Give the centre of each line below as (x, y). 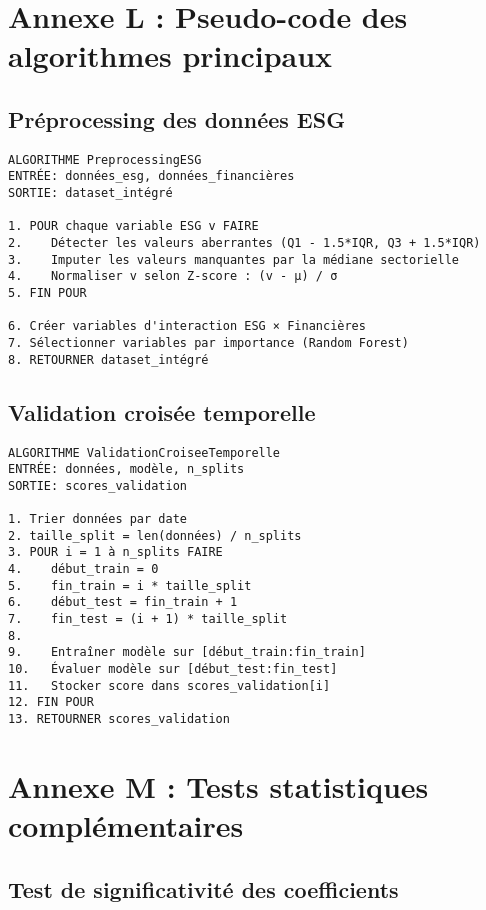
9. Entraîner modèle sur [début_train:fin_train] (187, 652)
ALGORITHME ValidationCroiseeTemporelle (144, 452)
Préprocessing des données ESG (177, 118)
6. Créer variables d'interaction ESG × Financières (187, 326)
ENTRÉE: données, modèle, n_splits (126, 469)
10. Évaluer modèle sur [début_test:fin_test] (173, 669)
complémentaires (126, 825)
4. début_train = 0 (83, 569)
